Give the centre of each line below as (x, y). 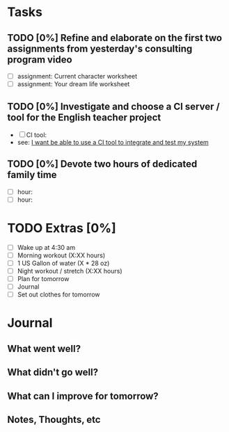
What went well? (44, 349)
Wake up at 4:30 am (46, 247)
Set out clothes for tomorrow (58, 295)
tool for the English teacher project (84, 117)
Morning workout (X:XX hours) (61, 255)
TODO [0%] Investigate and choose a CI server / (114, 106)
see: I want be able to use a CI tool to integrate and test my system (113, 142)
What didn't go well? (53, 373)
